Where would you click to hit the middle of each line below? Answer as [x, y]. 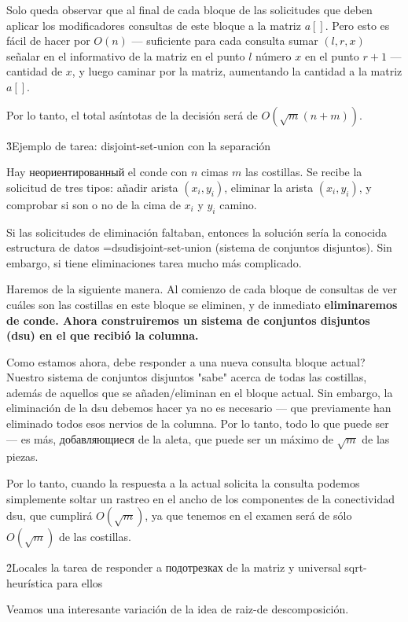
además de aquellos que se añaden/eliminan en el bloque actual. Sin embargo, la [200, 392]
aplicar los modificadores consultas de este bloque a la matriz [154, 25]
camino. [238, 204]
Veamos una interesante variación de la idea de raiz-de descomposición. [178, 609]
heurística [30, 582]
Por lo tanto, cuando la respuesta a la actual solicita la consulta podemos [183, 483]
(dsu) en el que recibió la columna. [103, 335]
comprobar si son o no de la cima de [94, 204]
